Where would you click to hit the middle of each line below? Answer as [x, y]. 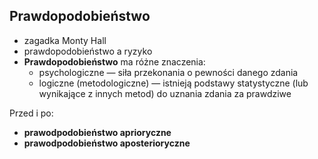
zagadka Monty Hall [65, 40]
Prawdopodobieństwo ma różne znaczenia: [114, 61]
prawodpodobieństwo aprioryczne [97, 132]
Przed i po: [31, 113]
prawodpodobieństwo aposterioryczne [107, 143]
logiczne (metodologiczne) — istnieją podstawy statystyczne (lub [173, 83]
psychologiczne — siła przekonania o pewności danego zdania [168, 72]
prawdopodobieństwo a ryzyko [88, 51]
